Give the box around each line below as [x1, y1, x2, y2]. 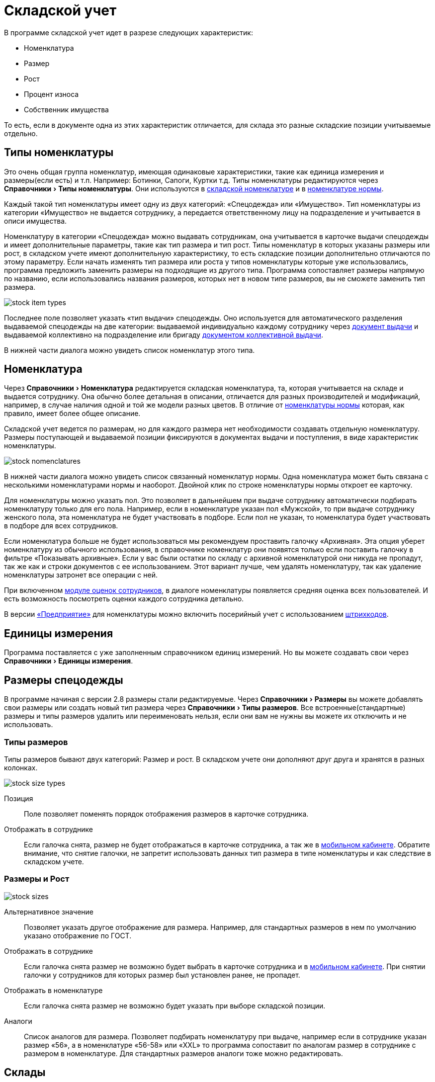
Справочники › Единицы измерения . [4, 657, 133, 666]
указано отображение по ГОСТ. [24, 931, 132, 940]
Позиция [4, 794, 33, 803]
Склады [4, 1066, 46, 1079]
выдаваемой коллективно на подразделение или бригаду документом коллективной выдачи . [4, 330, 324, 339]
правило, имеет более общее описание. [4, 409, 141, 418]
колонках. [4, 763, 38, 772]
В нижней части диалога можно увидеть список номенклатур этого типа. [4, 345, 255, 354]
